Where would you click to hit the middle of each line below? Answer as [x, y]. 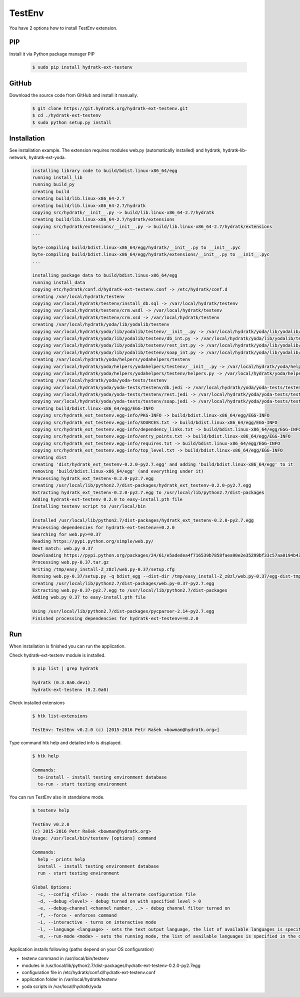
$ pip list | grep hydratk [65, 668]
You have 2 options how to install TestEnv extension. [63, 28]
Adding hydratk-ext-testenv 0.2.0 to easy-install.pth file [107, 499]
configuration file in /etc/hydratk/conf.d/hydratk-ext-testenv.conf [89, 972]
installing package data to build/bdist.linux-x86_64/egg [105, 275]
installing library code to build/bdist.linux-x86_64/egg [105, 170]
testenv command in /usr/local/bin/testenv [65, 958]
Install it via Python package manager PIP [52, 54]
